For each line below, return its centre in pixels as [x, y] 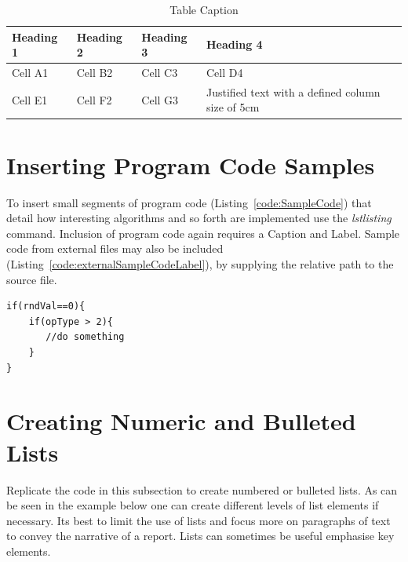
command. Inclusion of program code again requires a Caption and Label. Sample [203, 233]
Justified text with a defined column [293, 91]
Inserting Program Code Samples [191, 164]
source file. [32, 279]
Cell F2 [94, 99]
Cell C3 [160, 73]
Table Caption [204, 9]
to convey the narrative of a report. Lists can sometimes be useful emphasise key [200, 536]
